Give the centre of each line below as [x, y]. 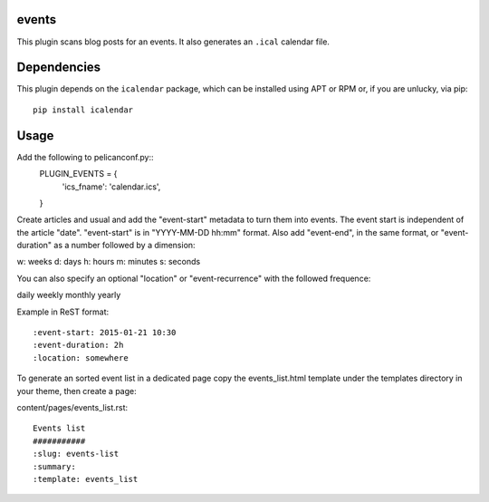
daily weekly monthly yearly [69, 295]
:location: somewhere [81, 357]
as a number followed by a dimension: [125, 246]
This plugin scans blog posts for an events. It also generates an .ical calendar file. [173, 42]
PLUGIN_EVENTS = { [78, 174]
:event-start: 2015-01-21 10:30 [105, 333]
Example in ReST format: [63, 312]
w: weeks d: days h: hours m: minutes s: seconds [109, 262]
